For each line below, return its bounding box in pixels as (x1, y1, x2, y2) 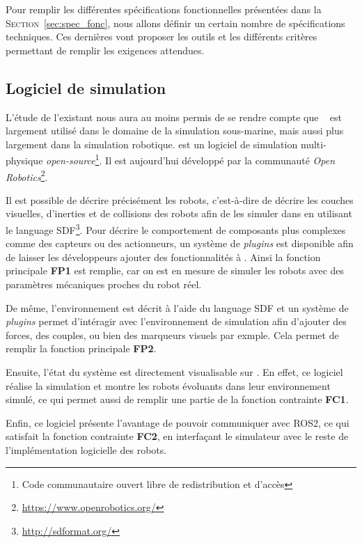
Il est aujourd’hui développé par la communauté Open (105, 153, 336, 168)
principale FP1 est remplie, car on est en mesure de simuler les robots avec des (6, 263, 345, 278)
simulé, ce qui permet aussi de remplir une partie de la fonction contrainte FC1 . (6, 392, 349, 407)
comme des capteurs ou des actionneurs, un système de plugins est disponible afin (6, 236, 354, 251)
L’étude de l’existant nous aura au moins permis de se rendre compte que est (6, 109, 342, 124)
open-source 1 (46, 151, 100, 168)
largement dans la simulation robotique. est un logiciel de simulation (6, 136, 298, 151)
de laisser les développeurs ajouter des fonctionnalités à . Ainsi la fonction (6, 249, 321, 264)
